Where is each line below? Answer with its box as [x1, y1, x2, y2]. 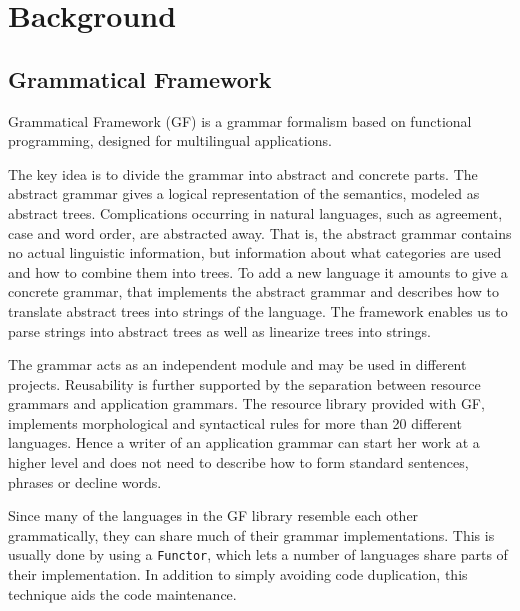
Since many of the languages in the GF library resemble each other [8, 505, 419, 526]
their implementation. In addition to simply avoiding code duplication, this [8, 564, 468, 585]
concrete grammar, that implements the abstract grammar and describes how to [8, 281, 499, 302]
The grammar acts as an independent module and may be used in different [8, 354, 467, 375]
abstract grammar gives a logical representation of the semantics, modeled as [8, 183, 480, 204]
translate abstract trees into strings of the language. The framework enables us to [8, 300, 508, 321]
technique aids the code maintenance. [8, 583, 237, 604]
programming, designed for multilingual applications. [8, 130, 332, 151]
